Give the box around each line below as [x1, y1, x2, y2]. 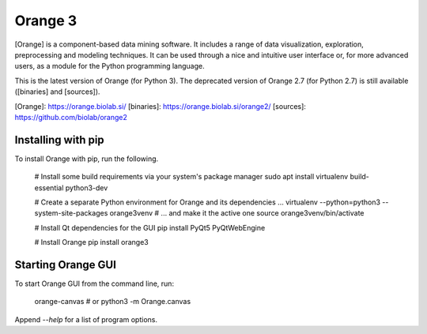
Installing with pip [14, 133, 104, 146]
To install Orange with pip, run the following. [14, 154, 159, 163]
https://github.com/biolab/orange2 [14, 112, 128, 122]
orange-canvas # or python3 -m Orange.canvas [34, 297, 191, 306]
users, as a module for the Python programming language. [14, 62, 205, 71]
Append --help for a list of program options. [14, 314, 158, 324]
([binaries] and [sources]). [14, 87, 100, 96]
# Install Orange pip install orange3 [34, 238, 149, 247]
